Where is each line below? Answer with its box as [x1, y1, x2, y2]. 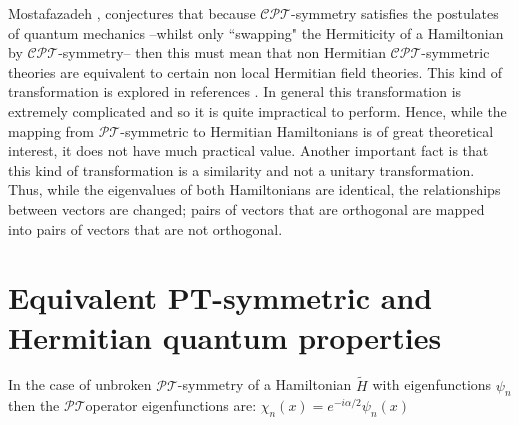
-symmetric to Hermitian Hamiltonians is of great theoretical [120, 120, 494, 141]
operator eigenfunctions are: [85, 395, 257, 416]
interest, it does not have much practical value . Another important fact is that [8, 140, 489, 161]
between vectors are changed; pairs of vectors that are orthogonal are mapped [8, 198, 485, 219]
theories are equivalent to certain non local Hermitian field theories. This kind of [8, 61, 502, 82]
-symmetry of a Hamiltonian [177, 374, 352, 395]
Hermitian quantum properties [8, 316, 442, 357]
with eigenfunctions [372, 374, 492, 395]
